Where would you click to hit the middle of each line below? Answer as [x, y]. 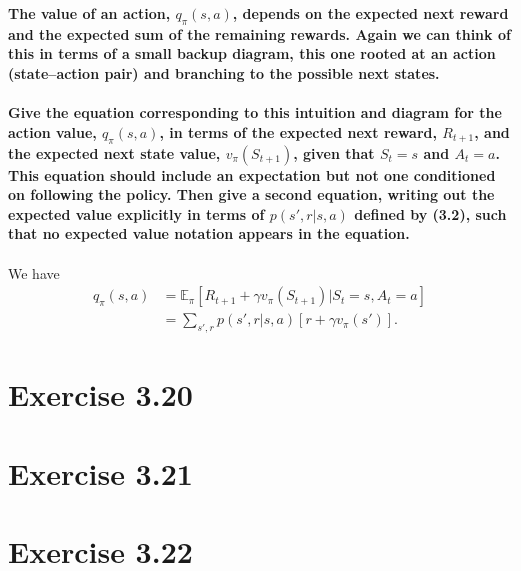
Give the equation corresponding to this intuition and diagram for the [255, 112]
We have [34, 272]
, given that [334, 152]
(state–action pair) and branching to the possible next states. [224, 72]
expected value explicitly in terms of [136, 213]
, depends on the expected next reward [370, 13]
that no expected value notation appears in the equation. [209, 233]
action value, [52, 131]
